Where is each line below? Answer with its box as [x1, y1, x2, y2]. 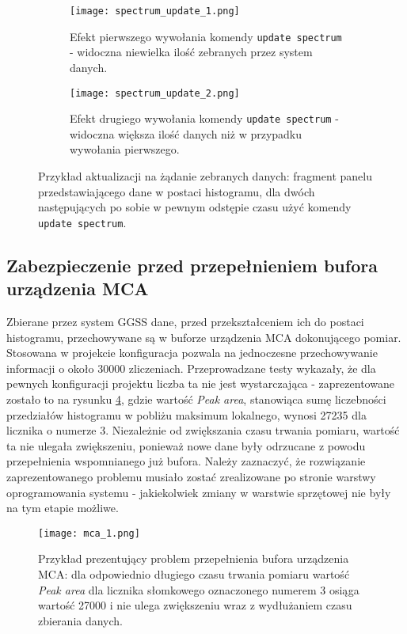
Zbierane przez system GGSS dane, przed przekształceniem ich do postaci [6, 313, 364, 330]
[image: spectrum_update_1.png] [70, 6, 240, 17]
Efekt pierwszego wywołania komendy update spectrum [70, 28, 342, 44]
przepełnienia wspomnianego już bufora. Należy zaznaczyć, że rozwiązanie [6, 453, 366, 469]
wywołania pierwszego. [70, 141, 180, 158]
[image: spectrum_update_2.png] [70, 87, 240, 99]
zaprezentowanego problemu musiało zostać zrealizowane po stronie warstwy [6, 468, 376, 484]
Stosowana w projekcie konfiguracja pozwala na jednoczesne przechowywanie [6, 344, 378, 361]
